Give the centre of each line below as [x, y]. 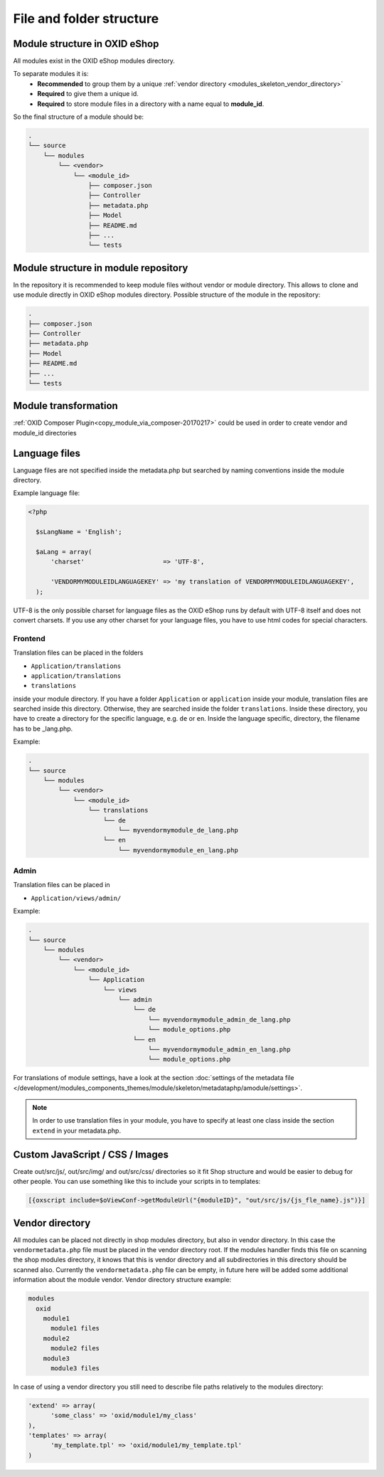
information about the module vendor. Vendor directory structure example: [122, 1280]
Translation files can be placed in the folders [78, 653]
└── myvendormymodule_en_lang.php [178, 850]
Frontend [29, 638]
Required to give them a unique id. [88, 94]
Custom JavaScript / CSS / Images [91, 1154]
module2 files [75, 1349]
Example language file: [47, 493]
